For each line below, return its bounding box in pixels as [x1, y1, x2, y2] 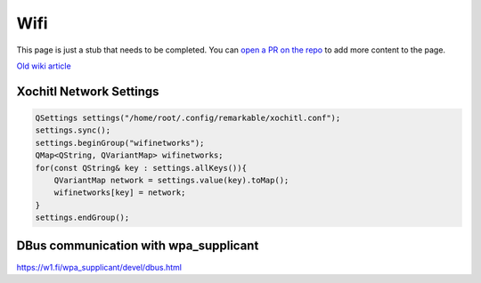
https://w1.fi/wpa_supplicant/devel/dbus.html [16, 262, 183, 272]
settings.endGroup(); [35, 213, 130, 222]
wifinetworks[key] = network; [53, 188, 186, 198]
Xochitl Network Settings [16, 84, 159, 99]
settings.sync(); [35, 125, 111, 135]
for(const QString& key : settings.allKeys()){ [35, 163, 247, 173]
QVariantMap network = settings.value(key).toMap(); [53, 174, 289, 185]
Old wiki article [16, 61, 71, 71]
